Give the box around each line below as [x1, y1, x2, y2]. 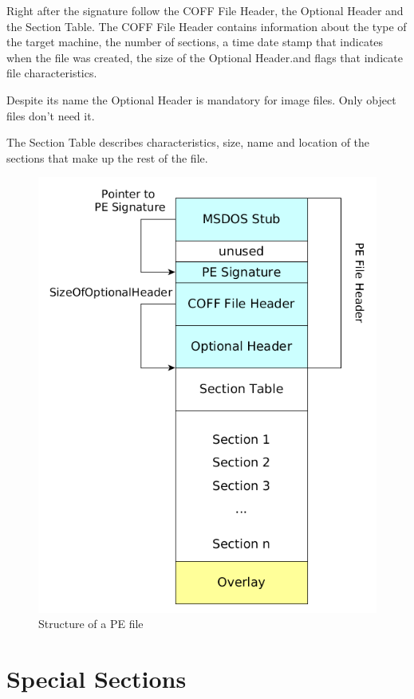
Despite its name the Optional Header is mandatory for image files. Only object [6, 91, 396, 108]
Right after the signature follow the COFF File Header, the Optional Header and [6, 2, 404, 18]
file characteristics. [6, 65, 97, 81]
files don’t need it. [6, 107, 95, 124]
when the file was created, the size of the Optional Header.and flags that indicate [6, 49, 403, 65]
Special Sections [6, 662, 187, 694]
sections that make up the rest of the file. [6, 149, 208, 166]
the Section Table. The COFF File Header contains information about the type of [6, 18, 407, 34]
